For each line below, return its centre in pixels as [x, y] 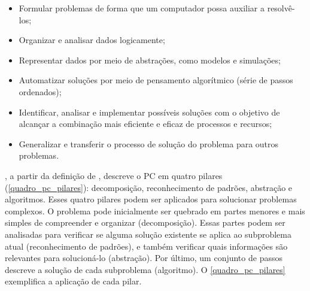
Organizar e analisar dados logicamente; [92, 40]
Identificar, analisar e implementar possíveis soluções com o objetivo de [149, 112]
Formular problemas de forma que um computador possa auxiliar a [142, 8]
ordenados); [40, 91]
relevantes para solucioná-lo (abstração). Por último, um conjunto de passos [144, 258]
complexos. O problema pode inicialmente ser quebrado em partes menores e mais [155, 210]
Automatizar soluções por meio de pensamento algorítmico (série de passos [156, 80]
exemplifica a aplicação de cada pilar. [73, 281]
